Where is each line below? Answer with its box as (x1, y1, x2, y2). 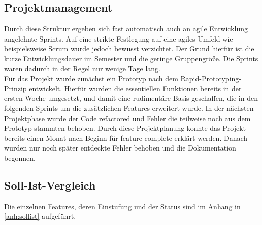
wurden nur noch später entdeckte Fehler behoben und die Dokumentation (4, 142, 236, 153)
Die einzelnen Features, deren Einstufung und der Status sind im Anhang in (4, 201, 241, 211)
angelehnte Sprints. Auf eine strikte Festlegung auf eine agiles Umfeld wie (4, 33, 233, 44)
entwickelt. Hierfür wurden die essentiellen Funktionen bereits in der (29, 83, 242, 93)
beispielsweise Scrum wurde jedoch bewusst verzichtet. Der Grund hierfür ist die (4, 43, 254, 54)
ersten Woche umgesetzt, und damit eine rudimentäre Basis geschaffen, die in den (4, 93, 258, 103)
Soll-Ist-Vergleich (4, 177, 96, 193)
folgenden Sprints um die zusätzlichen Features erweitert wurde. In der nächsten (4, 102, 254, 113)
